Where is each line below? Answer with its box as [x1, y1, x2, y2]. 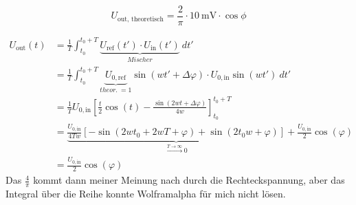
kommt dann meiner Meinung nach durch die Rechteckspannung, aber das [33, 173, 345, 187]
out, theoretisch [117, 15, 164, 23]
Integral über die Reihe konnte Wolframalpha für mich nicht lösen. [5, 186, 286, 201]
